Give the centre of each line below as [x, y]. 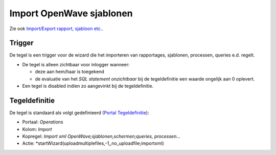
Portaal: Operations [43, 122]
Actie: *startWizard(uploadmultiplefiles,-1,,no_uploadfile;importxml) [93, 143]
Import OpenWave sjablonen [71, 13]
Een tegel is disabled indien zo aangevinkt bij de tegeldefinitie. [88, 86]
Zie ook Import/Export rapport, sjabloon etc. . [56, 29]
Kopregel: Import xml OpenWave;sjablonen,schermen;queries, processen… [101, 136]
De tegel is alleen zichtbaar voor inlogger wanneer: [76, 64]
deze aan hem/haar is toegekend [70, 72]
